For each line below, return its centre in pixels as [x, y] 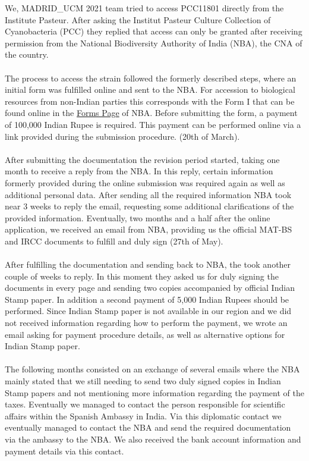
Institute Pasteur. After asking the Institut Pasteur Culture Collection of [138, 19]
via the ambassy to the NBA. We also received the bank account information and [153, 439]
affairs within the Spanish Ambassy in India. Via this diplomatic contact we [143, 415]
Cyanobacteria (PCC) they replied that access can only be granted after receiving [154, 31]
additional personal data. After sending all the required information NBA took [148, 194]
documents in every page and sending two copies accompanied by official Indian [150, 288]
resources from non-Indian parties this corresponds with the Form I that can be [150, 101]
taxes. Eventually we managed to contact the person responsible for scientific [145, 404]
